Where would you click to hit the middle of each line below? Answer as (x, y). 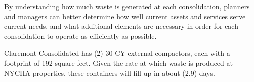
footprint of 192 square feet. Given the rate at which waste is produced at (118, 63)
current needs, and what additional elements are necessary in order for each (121, 26)
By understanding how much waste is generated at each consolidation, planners (127, 6)
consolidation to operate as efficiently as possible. (80, 36)
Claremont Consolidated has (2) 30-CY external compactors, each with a (117, 53)
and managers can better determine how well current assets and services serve (125, 16)
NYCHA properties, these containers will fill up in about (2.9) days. (110, 73)
